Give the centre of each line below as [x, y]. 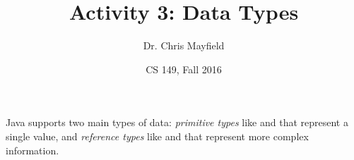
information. [33, 150]
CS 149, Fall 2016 [184, 69]
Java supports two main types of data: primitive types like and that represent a [177, 122]
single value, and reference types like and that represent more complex [157, 136]
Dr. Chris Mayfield [184, 45]
